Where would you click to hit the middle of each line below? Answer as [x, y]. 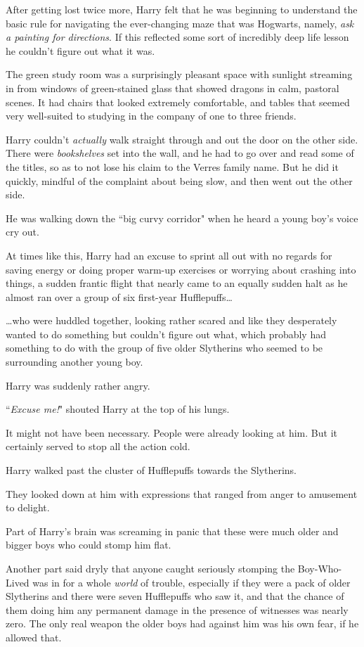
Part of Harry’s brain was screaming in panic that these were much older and [172, 531]
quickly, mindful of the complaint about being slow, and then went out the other [179, 180]
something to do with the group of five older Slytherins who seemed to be [164, 348]
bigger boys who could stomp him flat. [89, 545]
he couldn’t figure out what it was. [80, 50]
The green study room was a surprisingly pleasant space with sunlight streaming [179, 74]
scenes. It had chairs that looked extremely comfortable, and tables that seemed [178, 102]
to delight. [28, 507]
